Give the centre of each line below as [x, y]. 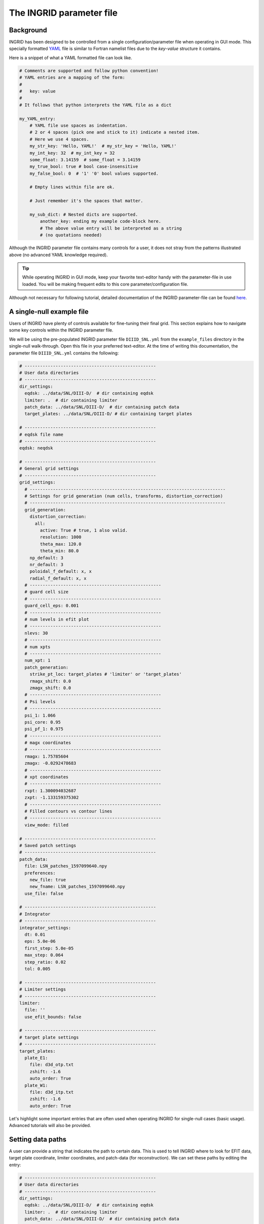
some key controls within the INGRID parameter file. [61, 330]
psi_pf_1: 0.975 [44, 729]
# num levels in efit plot [57, 620]
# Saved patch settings [48, 845]
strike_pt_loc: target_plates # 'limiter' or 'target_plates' [106, 674]
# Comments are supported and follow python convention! [89, 71]
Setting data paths [38, 1139]
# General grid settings [49, 469]
